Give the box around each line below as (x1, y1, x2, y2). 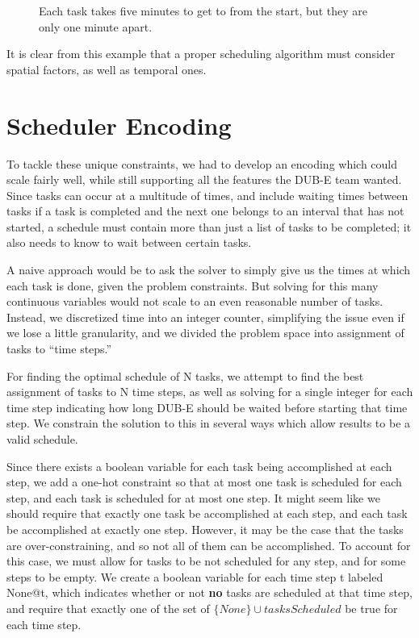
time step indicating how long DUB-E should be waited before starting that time (6, 398, 408, 415)
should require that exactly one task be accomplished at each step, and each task (6, 505, 408, 522)
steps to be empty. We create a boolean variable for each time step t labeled (6, 568, 383, 585)
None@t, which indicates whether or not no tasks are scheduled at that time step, (6, 584, 413, 601)
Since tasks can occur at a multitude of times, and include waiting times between (6, 186, 409, 203)
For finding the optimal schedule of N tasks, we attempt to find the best (6, 367, 364, 384)
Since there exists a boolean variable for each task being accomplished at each (6, 457, 392, 474)
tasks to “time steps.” (6, 340, 112, 357)
